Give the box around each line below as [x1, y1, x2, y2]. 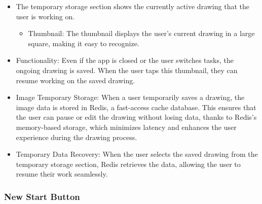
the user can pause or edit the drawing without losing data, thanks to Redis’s [16, 112, 257, 122]
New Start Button [4, 190, 80, 202]
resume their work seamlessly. [16, 168, 108, 179]
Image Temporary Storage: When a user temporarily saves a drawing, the [16, 92, 245, 103]
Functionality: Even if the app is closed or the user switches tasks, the [16, 55, 234, 65]
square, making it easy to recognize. [28, 38, 139, 48]
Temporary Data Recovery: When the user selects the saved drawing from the [16, 149, 258, 159]
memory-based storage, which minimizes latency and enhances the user [16, 121, 237, 132]
